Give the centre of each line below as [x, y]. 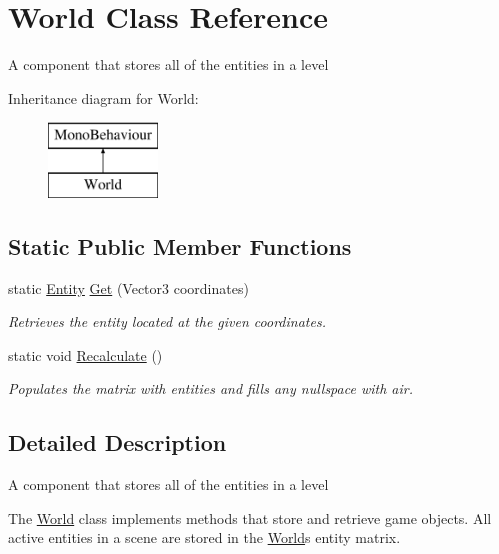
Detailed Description [117, 442]
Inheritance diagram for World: [103, 97]
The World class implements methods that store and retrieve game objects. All [250, 517]
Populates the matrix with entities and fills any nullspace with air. [210, 388]
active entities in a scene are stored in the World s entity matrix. [204, 537]
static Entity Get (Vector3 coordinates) [128, 287]
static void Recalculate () [85, 354]
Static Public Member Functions [180, 245]
